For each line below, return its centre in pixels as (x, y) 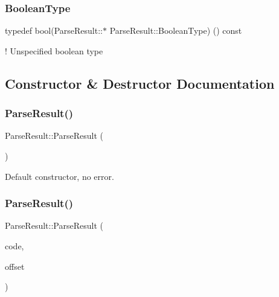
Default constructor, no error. (59, 176)
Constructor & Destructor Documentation (140, 83)
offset (15, 266)
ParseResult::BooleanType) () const (176, 30)
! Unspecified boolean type (54, 50)
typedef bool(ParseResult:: (54, 30)
